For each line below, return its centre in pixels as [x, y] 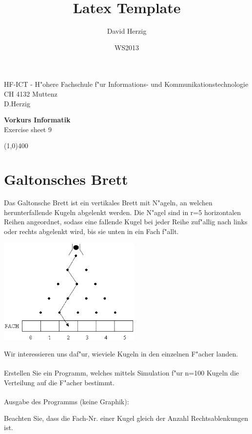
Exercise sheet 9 [28, 129]
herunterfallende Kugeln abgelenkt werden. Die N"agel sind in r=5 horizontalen [123, 212]
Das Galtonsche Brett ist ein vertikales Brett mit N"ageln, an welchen [108, 202]
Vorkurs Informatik [37, 120]
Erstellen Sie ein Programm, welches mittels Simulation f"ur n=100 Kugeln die [122, 373]
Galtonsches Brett [66, 179]
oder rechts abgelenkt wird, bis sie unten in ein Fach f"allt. [91, 231]
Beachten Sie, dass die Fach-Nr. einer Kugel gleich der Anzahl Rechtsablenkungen [126, 418]
